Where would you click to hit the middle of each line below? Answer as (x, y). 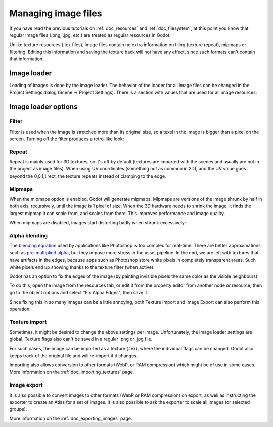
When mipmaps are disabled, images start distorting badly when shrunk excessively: (98, 223)
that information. (27, 59)
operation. (20, 309)
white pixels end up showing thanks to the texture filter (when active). (82, 267)
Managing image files (56, 13)
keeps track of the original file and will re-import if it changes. (74, 355)
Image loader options (43, 107)
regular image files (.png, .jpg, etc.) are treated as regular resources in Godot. (90, 35)
